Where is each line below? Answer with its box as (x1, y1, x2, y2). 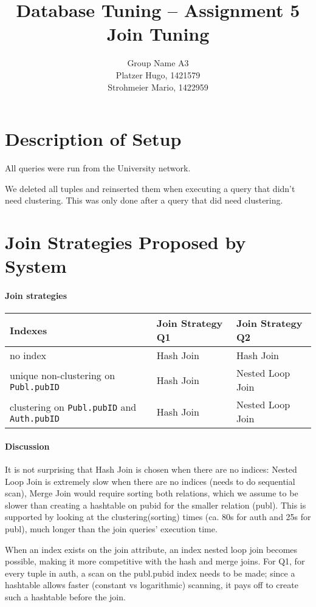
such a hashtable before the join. (5, 590, 126, 603)
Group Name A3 (127, 57, 189, 69)
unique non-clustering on (10, 368, 115, 382)
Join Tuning (106, 21, 210, 46)
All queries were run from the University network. (5, 162, 191, 174)
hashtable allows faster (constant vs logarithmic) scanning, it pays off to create (5, 578, 298, 591)
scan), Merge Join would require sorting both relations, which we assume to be (5, 487, 298, 499)
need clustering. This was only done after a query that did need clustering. (5, 194, 283, 207)
